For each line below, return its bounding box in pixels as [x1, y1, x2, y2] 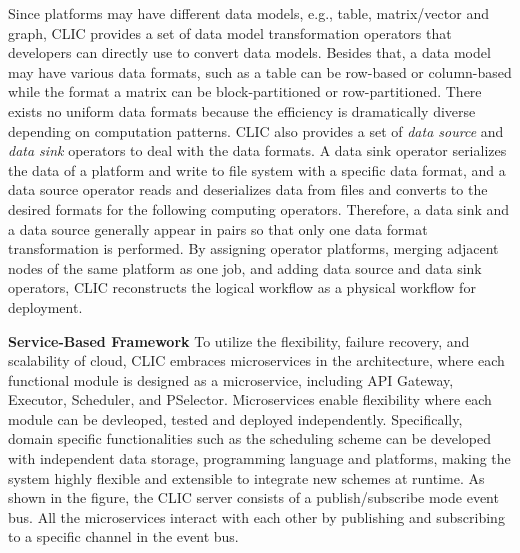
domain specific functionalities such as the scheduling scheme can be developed [8, 428, 492, 449]
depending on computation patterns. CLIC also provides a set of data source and [8, 120, 504, 141]
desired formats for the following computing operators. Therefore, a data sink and [8, 198, 510, 219]
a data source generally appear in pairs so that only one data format [8, 218, 428, 239]
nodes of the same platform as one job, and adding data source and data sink [8, 257, 482, 278]
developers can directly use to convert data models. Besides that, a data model [8, 42, 491, 63]
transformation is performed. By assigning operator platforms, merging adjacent [8, 238, 499, 259]
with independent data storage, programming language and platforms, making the [8, 448, 511, 469]
